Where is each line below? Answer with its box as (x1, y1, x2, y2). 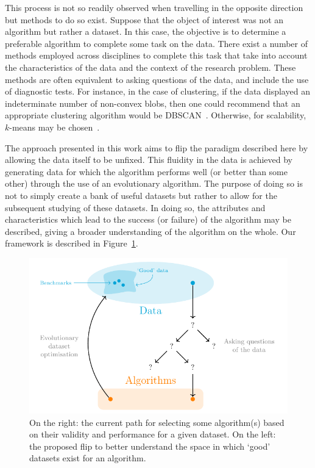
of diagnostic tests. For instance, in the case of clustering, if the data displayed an (5, 85, 310, 98)
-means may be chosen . (9, 120, 100, 133)
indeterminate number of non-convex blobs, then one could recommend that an (5, 96, 300, 109)
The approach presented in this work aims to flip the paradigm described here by (5, 141, 308, 154)
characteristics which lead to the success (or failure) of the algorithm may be (5, 213, 291, 226)
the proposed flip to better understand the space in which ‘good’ (29, 439, 271, 452)
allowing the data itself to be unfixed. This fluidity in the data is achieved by (5, 153, 292, 166)
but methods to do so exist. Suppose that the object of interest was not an (5, 13, 284, 26)
